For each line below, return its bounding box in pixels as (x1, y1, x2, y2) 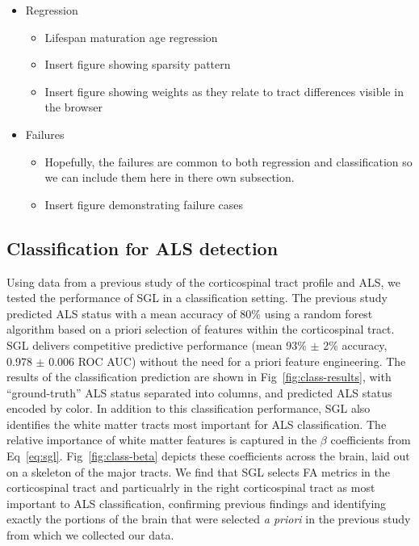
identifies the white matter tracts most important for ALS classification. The (6, 415, 387, 432)
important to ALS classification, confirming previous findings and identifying (6, 494, 387, 511)
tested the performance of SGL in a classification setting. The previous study (6, 289, 388, 306)
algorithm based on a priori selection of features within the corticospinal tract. (6, 321, 395, 338)
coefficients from (330, 431, 411, 448)
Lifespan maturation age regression (44, 28, 218, 45)
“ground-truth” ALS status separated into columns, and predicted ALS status (6, 384, 392, 401)
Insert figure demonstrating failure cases (44, 195, 244, 212)
